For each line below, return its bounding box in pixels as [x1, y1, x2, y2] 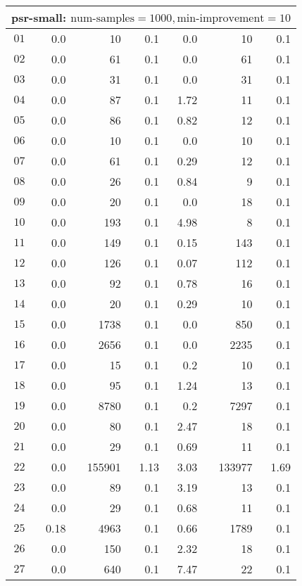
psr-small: [11, 9, 67, 25]
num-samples [70, 13, 135, 24]
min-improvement [177, 13, 265, 24]
